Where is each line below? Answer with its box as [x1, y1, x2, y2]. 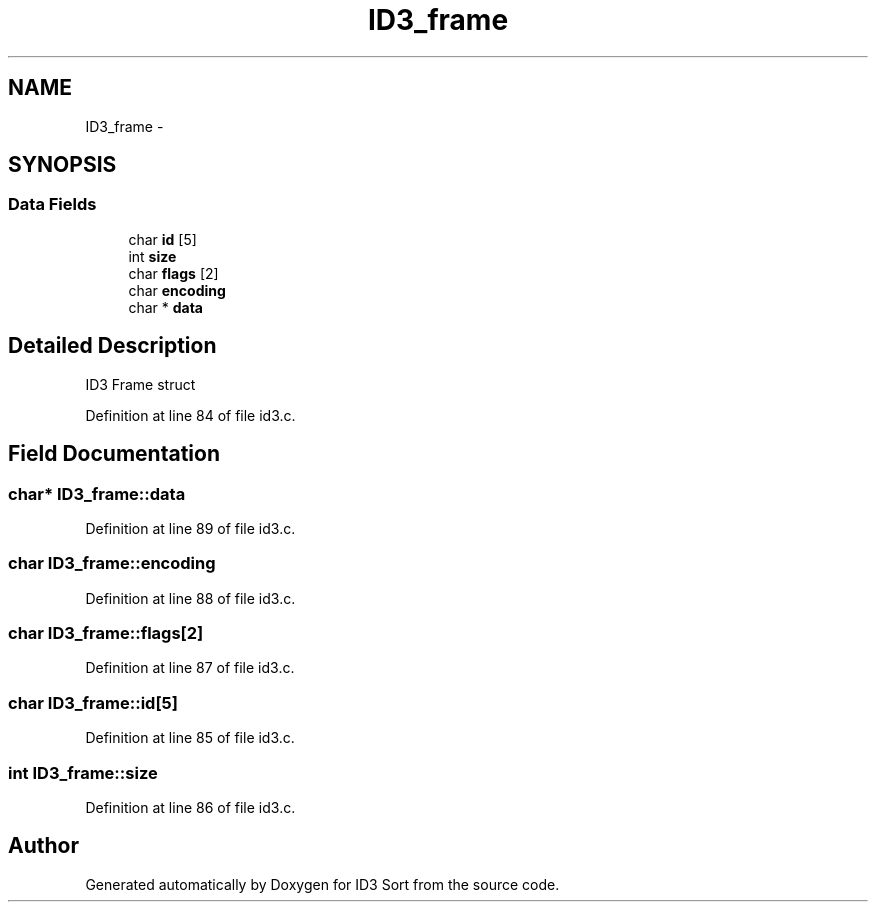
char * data [128, 298, 203, 316]
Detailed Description [8, 333, 217, 359]
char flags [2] [128, 264, 219, 282]
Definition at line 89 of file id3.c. [85, 519, 296, 537]
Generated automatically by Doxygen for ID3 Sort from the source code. [85, 875, 560, 893]
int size [128, 247, 177, 265]
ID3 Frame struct [85, 375, 196, 393]
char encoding [128, 281, 226, 299]
